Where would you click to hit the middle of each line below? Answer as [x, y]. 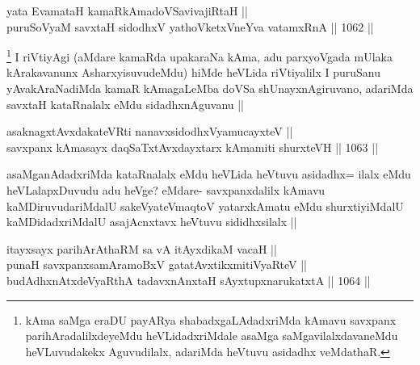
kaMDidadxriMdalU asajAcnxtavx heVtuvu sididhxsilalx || [152, 222]
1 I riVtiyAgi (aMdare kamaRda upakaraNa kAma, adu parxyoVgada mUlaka [199, 55]
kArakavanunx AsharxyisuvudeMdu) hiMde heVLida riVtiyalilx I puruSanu [194, 72]
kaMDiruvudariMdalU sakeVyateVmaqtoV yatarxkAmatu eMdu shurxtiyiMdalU [205, 206]
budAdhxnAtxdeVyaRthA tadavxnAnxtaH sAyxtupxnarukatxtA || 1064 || [189, 280]
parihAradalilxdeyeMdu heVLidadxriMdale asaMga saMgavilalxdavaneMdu [212, 336]
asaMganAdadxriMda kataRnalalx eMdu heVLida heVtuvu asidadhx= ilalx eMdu [209, 174]
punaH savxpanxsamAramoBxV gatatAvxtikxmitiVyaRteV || [157, 264]
